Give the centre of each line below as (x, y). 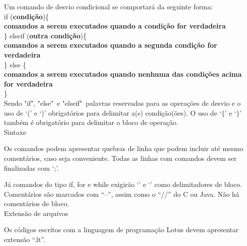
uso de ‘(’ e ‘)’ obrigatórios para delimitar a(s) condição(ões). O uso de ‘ (113, 112)
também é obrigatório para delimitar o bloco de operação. (91, 122)
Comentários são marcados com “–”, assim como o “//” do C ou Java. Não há (122, 194)
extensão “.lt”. (25, 239)
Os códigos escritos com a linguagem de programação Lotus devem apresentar (121, 230)
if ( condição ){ (27, 16)
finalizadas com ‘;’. (31, 168)
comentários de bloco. (37, 203)
